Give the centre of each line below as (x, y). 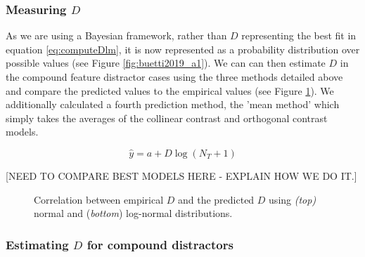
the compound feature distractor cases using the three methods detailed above (174, 77)
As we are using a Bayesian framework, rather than (116, 35)
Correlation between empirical (99, 199)
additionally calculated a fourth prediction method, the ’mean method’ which (173, 104)
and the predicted (216, 199)
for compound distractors (160, 244)
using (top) (293, 199)
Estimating (37, 244)
